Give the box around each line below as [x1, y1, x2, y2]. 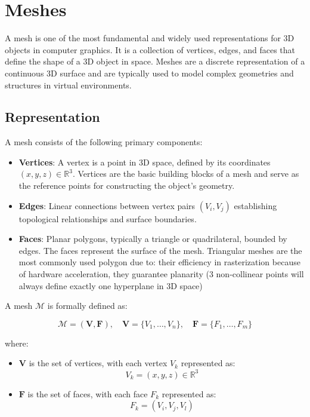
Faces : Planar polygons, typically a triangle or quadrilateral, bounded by [18, 232, 287, 245]
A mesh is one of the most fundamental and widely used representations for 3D [5, 32, 294, 44]
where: [5, 336, 29, 349]
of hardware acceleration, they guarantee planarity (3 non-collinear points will [18, 268, 304, 280]
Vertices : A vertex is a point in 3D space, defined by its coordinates [18, 155, 271, 168]
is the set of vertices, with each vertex [29, 357, 168, 369]
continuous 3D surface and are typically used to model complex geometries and [5, 66, 294, 79]
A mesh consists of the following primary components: [5, 136, 203, 148]
